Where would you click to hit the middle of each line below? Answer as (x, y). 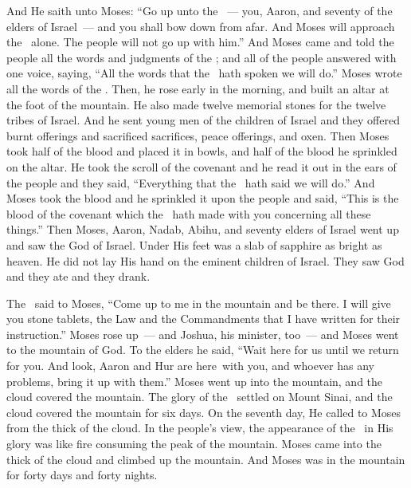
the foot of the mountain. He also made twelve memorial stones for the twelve (196, 104)
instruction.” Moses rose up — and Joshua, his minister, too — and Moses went (203, 334)
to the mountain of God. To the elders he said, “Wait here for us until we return (203, 350)
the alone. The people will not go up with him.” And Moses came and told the (200, 42)
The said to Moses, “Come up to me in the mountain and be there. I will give (199, 303)
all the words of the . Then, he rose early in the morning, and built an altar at (198, 88)
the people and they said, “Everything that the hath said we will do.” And (191, 182)
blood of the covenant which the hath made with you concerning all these (189, 213)
